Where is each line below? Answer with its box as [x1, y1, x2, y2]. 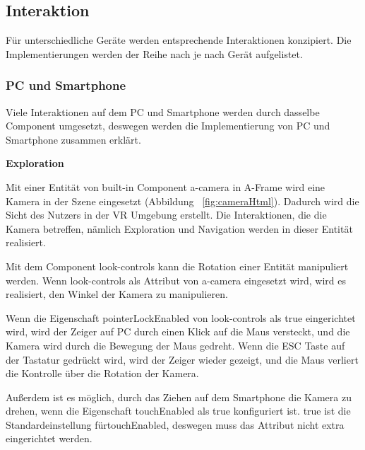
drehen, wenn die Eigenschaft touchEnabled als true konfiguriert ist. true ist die [6, 403, 351, 418]
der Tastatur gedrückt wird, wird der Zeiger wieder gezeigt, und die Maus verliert [6, 352, 359, 367]
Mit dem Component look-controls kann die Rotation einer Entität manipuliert [6, 258, 349, 273]
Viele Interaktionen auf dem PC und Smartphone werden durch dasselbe [6, 104, 320, 119]
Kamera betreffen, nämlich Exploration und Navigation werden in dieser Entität [6, 221, 353, 236]
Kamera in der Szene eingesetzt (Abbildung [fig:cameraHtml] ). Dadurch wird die [6, 193, 359, 208]
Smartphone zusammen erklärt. [6, 132, 141, 146]
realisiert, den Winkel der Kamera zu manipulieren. [6, 287, 228, 301]
